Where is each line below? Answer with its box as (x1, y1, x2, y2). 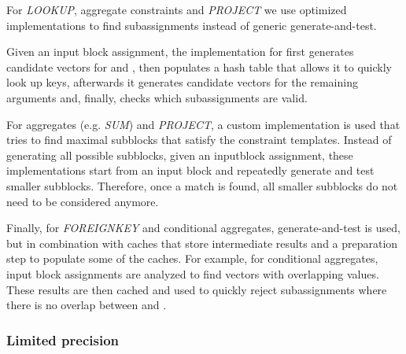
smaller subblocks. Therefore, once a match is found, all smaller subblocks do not (6, 177, 398, 194)
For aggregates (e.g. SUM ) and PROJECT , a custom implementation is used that (6, 116, 400, 132)
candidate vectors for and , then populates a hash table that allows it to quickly (6, 58, 393, 75)
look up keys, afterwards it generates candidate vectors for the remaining (6, 74, 358, 90)
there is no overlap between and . (6, 297, 167, 313)
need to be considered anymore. (6, 193, 159, 209)
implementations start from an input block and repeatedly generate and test (6, 162, 375, 179)
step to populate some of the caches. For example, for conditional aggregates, (6, 250, 378, 267)
